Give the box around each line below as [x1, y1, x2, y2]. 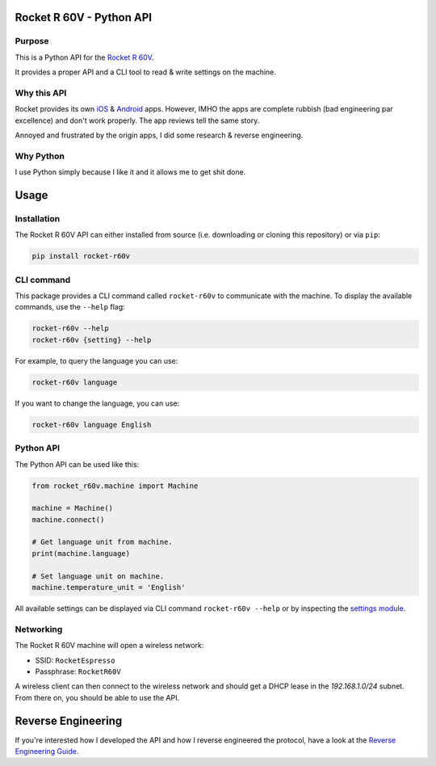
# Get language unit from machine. [31, 537, 173, 547]
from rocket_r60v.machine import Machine [31, 481, 199, 490]
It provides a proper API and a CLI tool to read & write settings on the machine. [15, 67, 276, 77]
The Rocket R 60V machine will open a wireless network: [15, 641, 204, 650]
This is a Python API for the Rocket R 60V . [15, 53, 154, 62]
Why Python [15, 150, 65, 162]
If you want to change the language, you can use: [15, 398, 180, 408]
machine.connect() [31, 515, 105, 524]
